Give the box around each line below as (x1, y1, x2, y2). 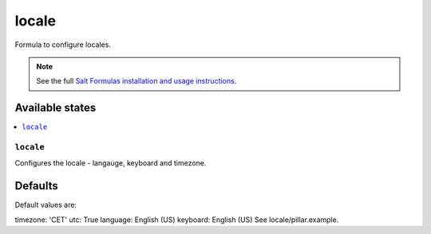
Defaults (14, 179, 59, 193)
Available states (14, 101, 97, 115)
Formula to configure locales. (14, 40, 112, 49)
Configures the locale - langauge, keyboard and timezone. (14, 158, 207, 168)
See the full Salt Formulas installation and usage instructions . (36, 76, 237, 86)
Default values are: (14, 200, 77, 210)
